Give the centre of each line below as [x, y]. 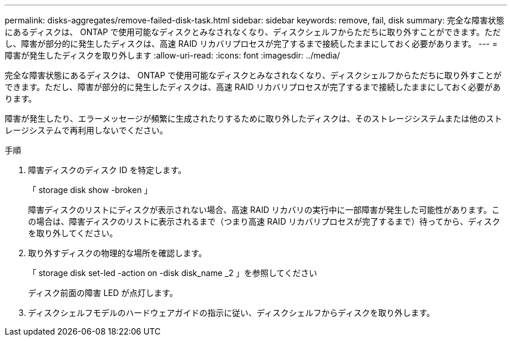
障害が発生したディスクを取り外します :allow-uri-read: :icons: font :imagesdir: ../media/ [172, 55]
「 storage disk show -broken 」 [90, 190]
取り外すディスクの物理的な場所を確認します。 [117, 253]
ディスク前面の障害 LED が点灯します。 [103, 293]
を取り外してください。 [73, 233]
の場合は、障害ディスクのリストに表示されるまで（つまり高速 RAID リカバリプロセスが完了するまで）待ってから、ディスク [264, 221]
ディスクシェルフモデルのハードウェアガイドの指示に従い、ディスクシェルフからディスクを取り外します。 [231, 313]
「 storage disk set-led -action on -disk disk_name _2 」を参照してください [173, 273]
